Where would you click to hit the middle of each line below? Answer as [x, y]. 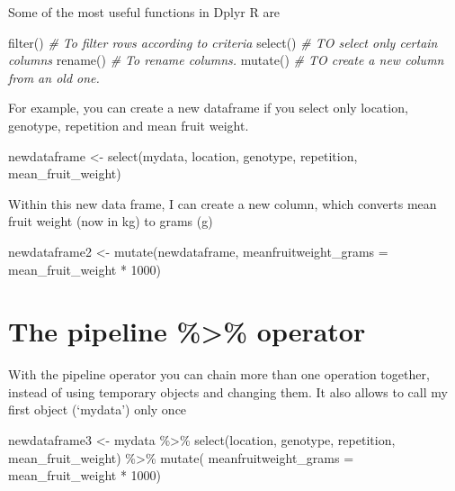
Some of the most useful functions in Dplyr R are [144, 12]
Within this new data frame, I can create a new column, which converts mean [223, 203]
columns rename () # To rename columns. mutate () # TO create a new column [226, 60]
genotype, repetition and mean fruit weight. [129, 125]
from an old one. [54, 77]
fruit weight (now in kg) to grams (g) [111, 221]
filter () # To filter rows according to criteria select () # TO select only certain [223, 42]
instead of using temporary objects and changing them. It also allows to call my [228, 391]
